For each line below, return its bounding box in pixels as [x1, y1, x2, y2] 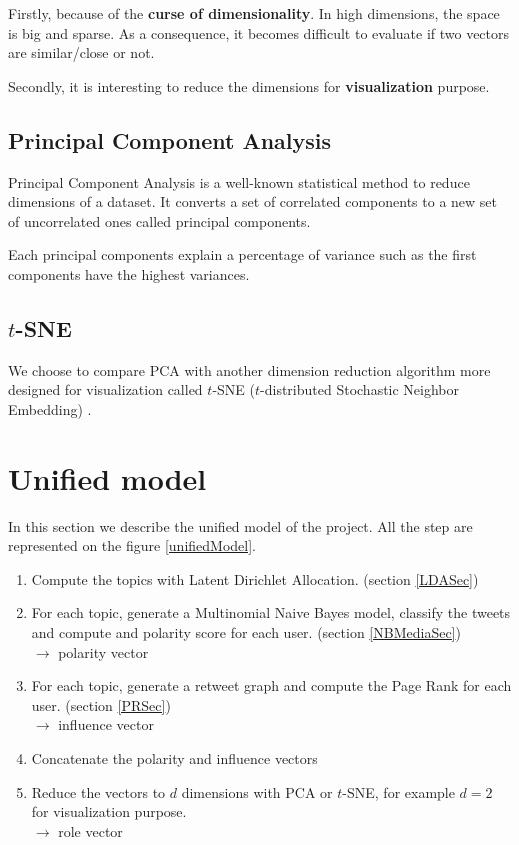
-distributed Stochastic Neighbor [260, 379, 460, 400]
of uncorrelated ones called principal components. [8, 210, 311, 231]
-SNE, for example [342, 781, 455, 802]
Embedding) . [8, 398, 92, 419]
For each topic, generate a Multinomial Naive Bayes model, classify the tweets [31, 602, 511, 623]
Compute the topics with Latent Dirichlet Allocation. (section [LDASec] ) [31, 568, 479, 589]
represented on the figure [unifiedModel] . [8, 535, 256, 556]
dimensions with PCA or [181, 781, 333, 802]
